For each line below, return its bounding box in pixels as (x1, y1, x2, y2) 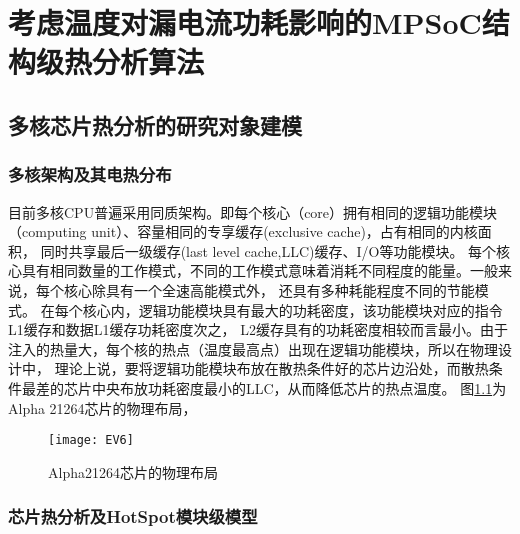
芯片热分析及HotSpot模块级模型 (8, 504, 258, 529)
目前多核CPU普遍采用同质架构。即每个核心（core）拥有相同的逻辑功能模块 (8, 201, 498, 222)
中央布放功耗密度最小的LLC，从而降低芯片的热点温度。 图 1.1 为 (91, 377, 507, 398)
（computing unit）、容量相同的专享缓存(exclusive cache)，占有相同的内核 (8, 221, 478, 242)
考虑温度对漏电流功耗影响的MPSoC (8, 2, 482, 43)
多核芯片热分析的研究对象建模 (8, 109, 302, 140)
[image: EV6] (48, 433, 134, 448)
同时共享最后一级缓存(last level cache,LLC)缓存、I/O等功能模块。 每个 (40, 240, 497, 261)
